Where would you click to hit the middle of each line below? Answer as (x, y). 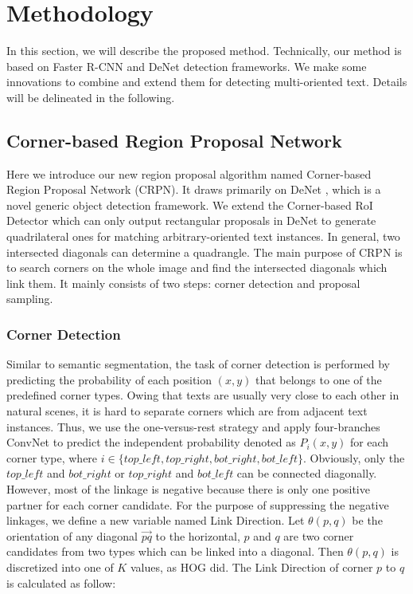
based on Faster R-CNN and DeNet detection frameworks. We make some (187, 66)
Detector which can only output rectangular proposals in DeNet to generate (191, 220)
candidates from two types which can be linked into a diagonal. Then (175, 551)
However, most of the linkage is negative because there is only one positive (188, 489)
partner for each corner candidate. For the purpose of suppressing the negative (198, 504)
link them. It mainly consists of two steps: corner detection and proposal (183, 283)
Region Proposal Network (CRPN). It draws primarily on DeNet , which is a (194, 189)
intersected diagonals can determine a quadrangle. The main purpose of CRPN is (205, 252)
